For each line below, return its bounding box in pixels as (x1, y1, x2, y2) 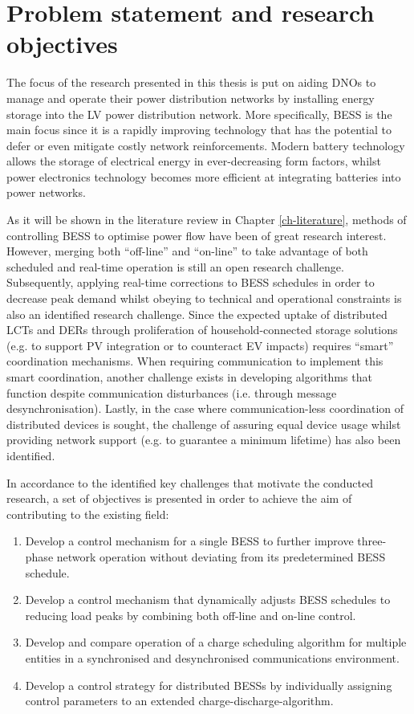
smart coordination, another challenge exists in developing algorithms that (6, 369, 372, 385)
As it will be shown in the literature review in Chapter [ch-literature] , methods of (6, 211, 407, 228)
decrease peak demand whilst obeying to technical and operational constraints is (6, 290, 402, 307)
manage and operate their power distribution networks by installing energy (6, 89, 375, 106)
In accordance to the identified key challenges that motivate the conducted (6, 474, 374, 491)
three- (357, 532, 387, 549)
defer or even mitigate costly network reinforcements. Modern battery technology (6, 137, 405, 153)
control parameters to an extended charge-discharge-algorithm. (25, 692, 334, 709)
